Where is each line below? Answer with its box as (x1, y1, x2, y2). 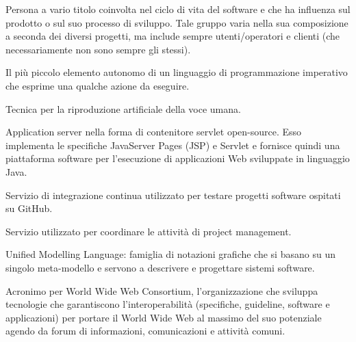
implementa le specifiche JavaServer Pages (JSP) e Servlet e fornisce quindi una (5, 137, 340, 152)
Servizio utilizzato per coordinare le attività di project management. (5, 224, 292, 238)
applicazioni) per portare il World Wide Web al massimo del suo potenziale (5, 310, 322, 324)
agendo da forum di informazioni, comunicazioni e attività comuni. (5, 324, 285, 338)
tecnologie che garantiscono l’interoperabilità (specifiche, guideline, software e (5, 297, 330, 311)
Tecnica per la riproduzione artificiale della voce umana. (5, 101, 241, 116)
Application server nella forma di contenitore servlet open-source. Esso (5, 124, 302, 139)
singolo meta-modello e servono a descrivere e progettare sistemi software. (5, 260, 315, 274)
